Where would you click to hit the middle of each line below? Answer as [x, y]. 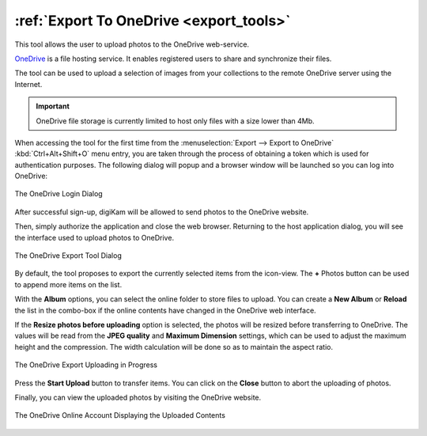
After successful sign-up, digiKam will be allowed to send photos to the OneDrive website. [162, 212]
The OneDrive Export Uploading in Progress [86, 365]
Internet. [28, 84]
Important [53, 106]
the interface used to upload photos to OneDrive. [94, 237]
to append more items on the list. [68, 284]
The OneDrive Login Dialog [59, 194]
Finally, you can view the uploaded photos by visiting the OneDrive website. [138, 397]
